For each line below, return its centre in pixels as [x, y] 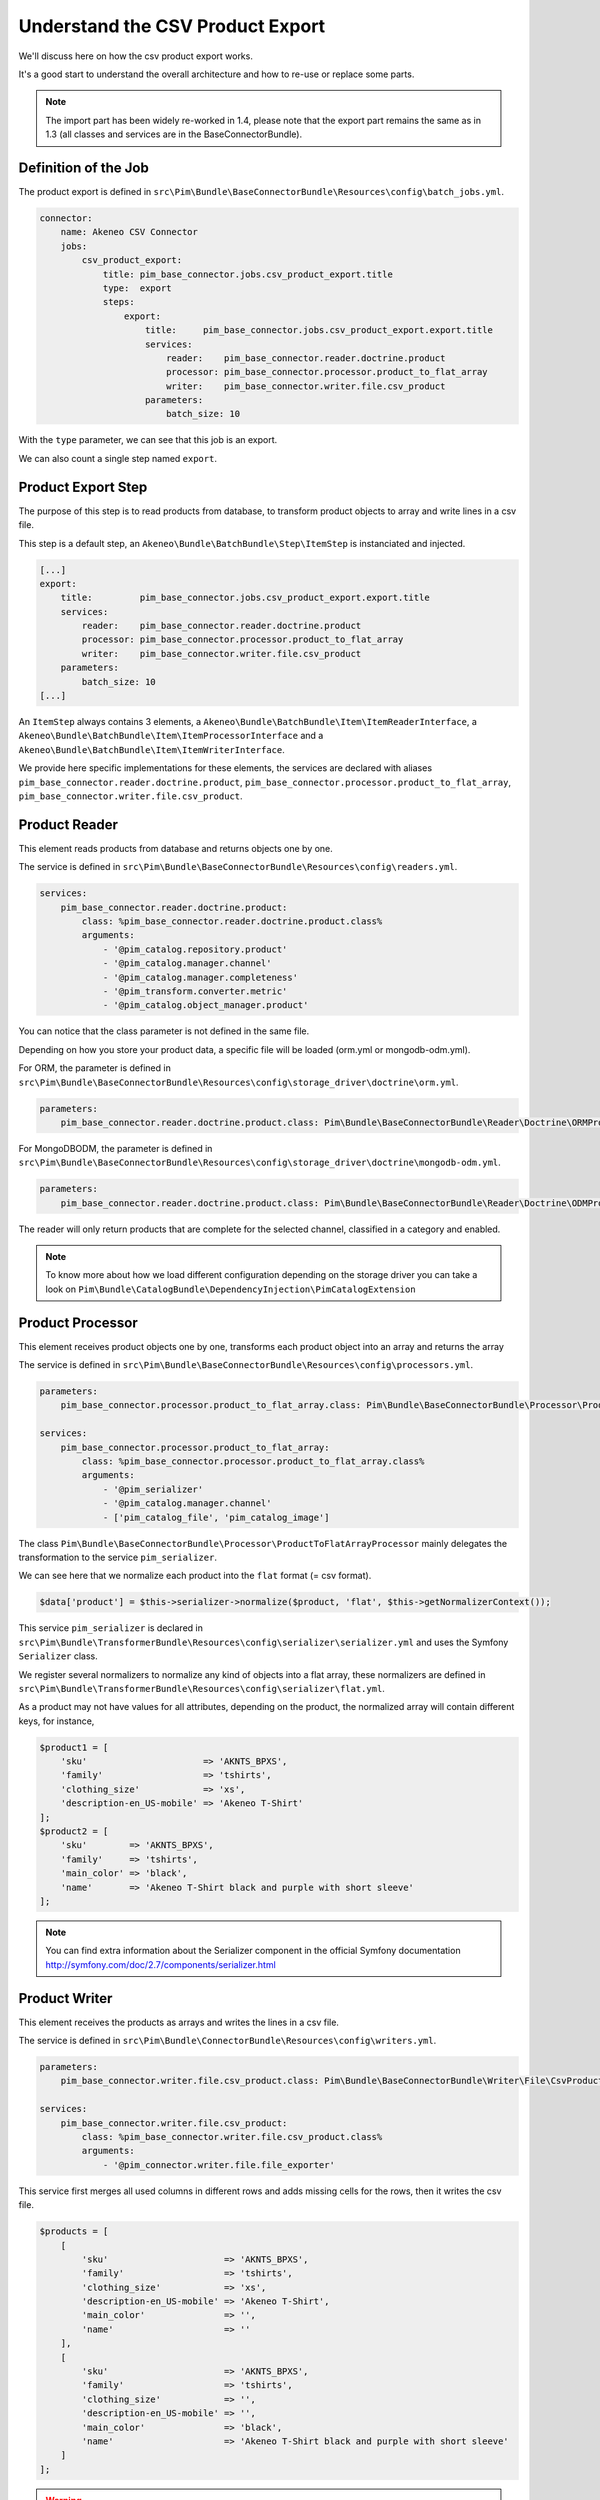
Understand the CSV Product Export [172, 26]
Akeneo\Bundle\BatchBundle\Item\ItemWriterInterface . [151, 749]
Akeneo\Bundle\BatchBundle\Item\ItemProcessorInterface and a [171, 736]
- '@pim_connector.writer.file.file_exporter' [218, 2164]
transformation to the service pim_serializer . [117, 1557]
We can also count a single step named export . [117, 458]
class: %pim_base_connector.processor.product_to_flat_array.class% [253, 1461]
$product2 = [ [74, 1831]
